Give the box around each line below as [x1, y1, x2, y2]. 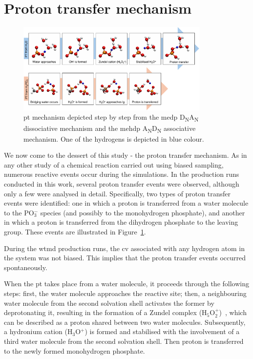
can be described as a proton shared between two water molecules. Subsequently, [4, 317, 246, 327]
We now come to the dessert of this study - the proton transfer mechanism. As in [4, 150, 247, 160]
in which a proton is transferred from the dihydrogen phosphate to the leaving [4, 217, 238, 227]
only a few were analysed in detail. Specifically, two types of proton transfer [4, 188, 231, 198]
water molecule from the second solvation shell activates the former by [4, 297, 214, 308]
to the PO [4, 207, 34, 217]
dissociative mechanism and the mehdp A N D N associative [23, 123, 196, 134]
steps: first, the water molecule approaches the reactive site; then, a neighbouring [4, 288, 247, 298]
